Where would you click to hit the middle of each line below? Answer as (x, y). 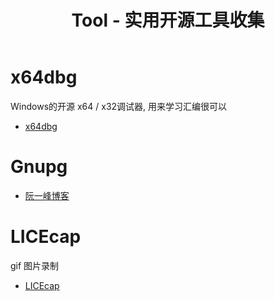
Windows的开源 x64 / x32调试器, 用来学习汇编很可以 (119, 106)
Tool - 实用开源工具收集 (168, 20)
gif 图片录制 (35, 265)
